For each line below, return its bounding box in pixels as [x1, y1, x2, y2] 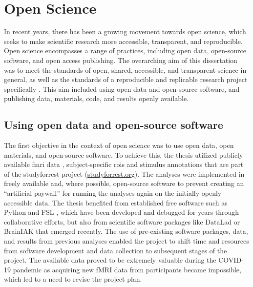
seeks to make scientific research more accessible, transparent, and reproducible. [4, 36, 243, 46]
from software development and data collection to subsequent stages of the [4, 245, 227, 255]
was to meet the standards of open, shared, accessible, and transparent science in [4, 64, 247, 75]
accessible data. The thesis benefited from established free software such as [4, 197, 228, 207]
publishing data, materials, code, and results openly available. [4, 93, 189, 103]
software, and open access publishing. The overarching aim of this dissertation [4, 55, 237, 65]
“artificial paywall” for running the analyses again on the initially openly [4, 188, 222, 198]
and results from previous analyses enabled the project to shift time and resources [4, 236, 249, 246]
